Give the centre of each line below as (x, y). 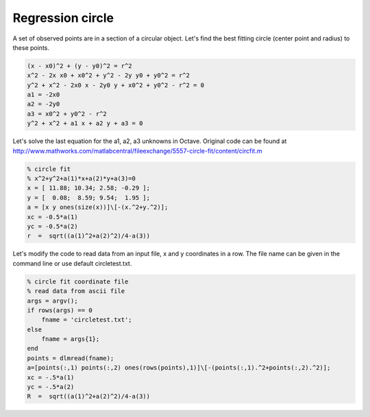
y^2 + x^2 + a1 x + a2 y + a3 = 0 (85, 124)
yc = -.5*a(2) (51, 387)
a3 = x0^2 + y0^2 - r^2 (67, 114)
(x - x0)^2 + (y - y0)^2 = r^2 (80, 66)
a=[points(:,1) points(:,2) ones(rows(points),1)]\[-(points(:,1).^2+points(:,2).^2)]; (179, 368)
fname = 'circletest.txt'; (87, 320)
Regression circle (63, 18)
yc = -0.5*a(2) (52, 226)
